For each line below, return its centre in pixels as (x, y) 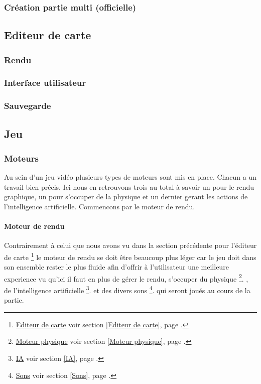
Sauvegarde (28, 106)
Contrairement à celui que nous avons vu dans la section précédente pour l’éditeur (130, 245)
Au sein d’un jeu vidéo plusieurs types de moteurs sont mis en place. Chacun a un (130, 177)
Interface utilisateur (45, 83)
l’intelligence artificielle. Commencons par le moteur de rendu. (100, 206)
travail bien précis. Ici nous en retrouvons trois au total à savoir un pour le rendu (129, 186)
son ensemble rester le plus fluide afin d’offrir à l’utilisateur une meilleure (116, 267)
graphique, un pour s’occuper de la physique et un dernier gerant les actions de (126, 197)
